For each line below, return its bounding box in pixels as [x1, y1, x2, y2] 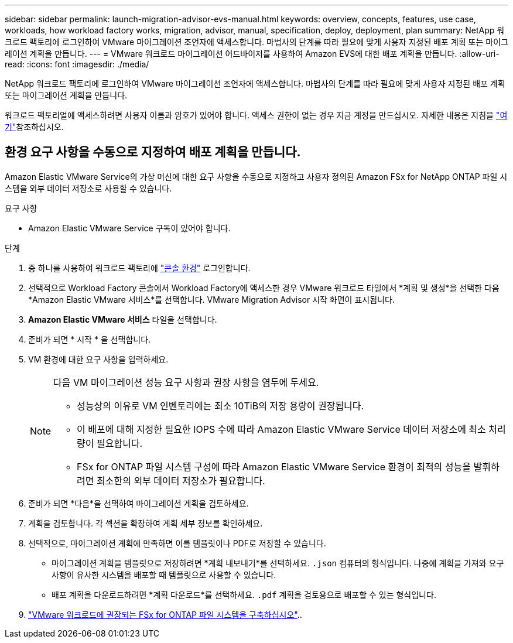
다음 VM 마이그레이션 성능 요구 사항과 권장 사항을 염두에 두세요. [53, 376, 319, 388]
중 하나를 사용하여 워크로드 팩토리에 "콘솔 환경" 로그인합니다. [28, 262, 251, 273]
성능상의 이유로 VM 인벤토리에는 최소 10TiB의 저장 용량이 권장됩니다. [77, 399, 364, 412]
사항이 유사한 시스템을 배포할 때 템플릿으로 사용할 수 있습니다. [52, 569, 276, 580]
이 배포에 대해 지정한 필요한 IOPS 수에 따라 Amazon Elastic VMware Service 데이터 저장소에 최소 [77, 423, 486, 435]
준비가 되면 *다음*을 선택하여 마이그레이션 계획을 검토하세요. [28, 498, 249, 508]
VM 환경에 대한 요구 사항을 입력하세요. [28, 354, 169, 364]
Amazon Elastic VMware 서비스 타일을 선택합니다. [28, 314, 217, 324]
